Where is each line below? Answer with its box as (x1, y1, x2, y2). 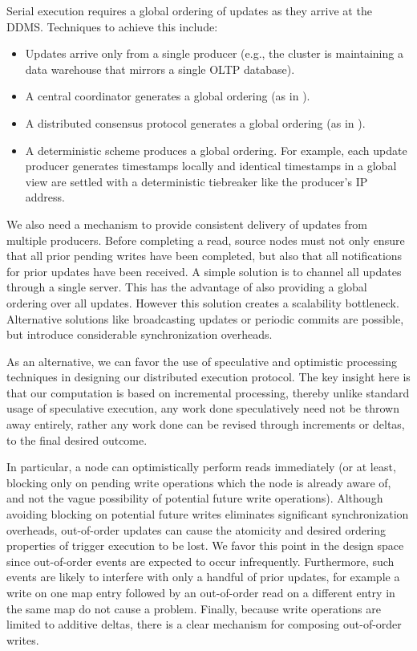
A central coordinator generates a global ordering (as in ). (25, 87, 310, 104)
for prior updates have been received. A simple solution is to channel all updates (6, 262, 402, 279)
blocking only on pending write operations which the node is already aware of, (6, 474, 391, 490)
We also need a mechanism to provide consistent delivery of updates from (6, 215, 368, 232)
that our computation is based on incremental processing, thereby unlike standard (6, 384, 410, 401)
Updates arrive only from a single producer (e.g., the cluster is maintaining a (25, 45, 403, 62)
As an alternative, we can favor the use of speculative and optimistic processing (6, 352, 398, 369)
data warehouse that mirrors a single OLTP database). (25, 60, 295, 77)
